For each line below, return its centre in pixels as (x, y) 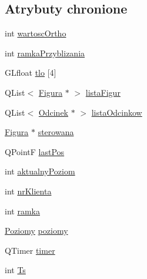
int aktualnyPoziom (40, 171)
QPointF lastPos (35, 151)
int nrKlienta (28, 191)
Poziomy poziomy (36, 231)
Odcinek (54, 112)
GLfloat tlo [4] (31, 73)
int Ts (15, 270)
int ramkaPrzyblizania (45, 53)
